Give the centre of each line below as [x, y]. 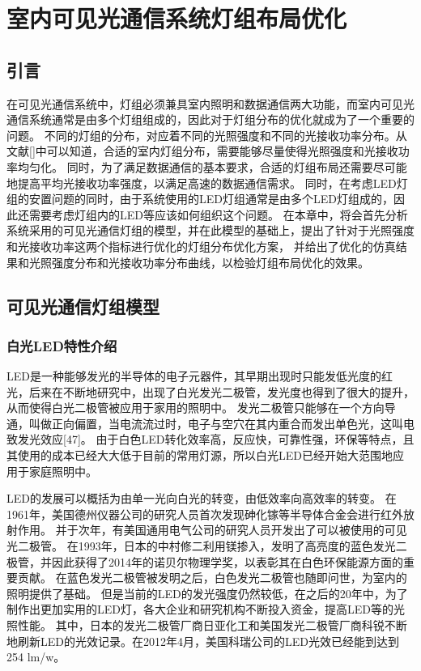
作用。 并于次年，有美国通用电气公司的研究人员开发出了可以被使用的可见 [212, 530]
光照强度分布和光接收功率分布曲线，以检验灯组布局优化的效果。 [199, 262]
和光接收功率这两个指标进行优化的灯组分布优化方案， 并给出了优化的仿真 [201, 246]
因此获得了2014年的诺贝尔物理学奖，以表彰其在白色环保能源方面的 [227, 561]
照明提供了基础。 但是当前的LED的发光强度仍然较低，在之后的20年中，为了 [207, 593]
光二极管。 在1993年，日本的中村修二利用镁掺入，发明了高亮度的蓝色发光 [201, 546]
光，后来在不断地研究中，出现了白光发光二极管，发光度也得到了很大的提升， [210, 391]
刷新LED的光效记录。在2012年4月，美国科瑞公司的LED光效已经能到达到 [208, 641]
